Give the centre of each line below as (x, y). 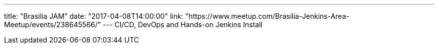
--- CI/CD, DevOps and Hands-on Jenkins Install (183, 24)
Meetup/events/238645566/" (53, 24)
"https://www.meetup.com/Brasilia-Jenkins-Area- (267, 16)
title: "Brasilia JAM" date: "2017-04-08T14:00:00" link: (94, 16)
